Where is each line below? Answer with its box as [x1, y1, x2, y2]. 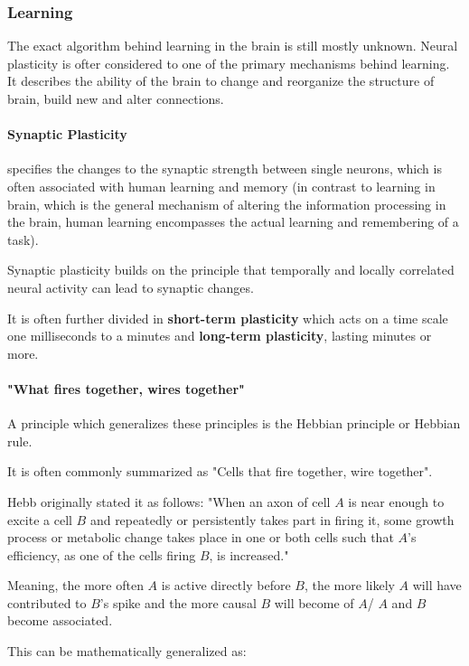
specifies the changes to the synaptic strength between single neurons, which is [7, 159, 442, 178]
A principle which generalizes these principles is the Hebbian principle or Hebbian [7, 414, 461, 433]
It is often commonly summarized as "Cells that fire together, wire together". [7, 462, 433, 481]
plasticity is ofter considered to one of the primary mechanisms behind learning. [7, 53, 450, 72]
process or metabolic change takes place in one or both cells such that [7, 528, 394, 547]
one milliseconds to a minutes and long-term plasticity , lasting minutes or [7, 326, 432, 345]
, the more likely [304, 576, 395, 595]
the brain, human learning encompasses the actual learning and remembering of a [7, 212, 459, 231]
